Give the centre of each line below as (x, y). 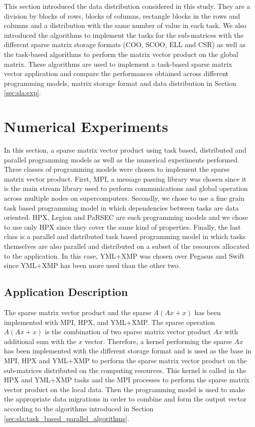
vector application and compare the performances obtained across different (116, 73)
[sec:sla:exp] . (23, 93)
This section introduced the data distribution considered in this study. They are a (127, 6)
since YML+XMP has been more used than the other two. (92, 265)
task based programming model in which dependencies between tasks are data (122, 207)
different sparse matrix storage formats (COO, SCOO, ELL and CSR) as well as (125, 44)
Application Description (66, 292)
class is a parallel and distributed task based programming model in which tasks (125, 236)
